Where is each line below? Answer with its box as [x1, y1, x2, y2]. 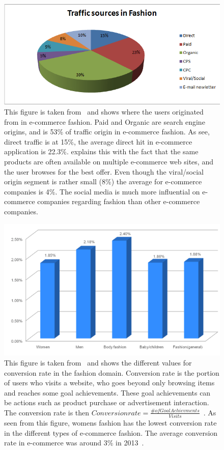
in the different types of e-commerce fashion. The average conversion [4, 427, 218, 438]
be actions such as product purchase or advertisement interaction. [4, 397, 209, 408]
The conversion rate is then [4, 407, 90, 417]
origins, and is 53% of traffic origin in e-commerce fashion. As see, [4, 126, 210, 137]
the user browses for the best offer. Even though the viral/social [4, 166, 204, 177]
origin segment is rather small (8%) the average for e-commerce [4, 176, 202, 187]
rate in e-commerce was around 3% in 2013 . [4, 437, 144, 448]
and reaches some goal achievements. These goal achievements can [4, 387, 211, 398]
